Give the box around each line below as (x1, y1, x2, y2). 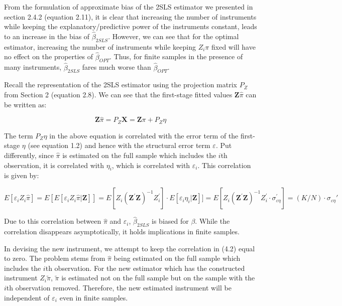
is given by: (4, 170, 39, 181)
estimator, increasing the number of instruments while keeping (4, 41, 196, 52)
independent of (4, 292, 50, 302)
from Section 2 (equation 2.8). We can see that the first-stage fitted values (4, 89, 233, 100)
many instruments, (4, 62, 62, 72)
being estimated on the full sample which (113, 253, 241, 263)
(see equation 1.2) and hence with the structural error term (28, 140, 210, 150)
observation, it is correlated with (4, 160, 104, 170)
